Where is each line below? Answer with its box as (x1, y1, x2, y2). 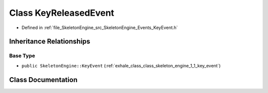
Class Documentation (9, 75, 78, 84)
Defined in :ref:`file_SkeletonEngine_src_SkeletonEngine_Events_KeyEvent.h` (21, 25, 178, 31)
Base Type (9, 52, 35, 59)
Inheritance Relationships (9, 37, 90, 46)
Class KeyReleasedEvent (9, 7, 114, 18)
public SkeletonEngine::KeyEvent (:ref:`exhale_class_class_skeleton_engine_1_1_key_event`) (21, 62, 221, 68)
